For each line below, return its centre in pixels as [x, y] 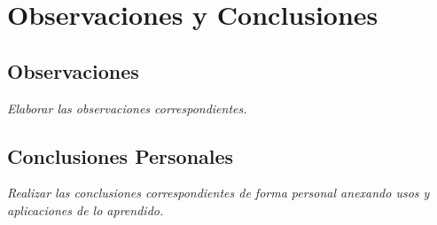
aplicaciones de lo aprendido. [86, 209]
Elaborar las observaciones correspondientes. [127, 108]
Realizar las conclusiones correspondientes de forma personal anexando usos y [218, 193]
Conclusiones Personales [121, 155]
